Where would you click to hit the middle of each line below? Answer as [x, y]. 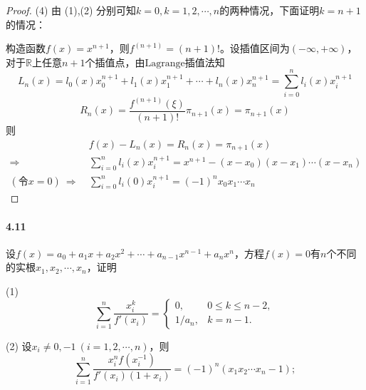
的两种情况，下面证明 [270, 10]
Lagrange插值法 [180, 63]
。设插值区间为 [255, 48]
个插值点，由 [115, 62]
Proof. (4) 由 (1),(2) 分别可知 [71, 10]
